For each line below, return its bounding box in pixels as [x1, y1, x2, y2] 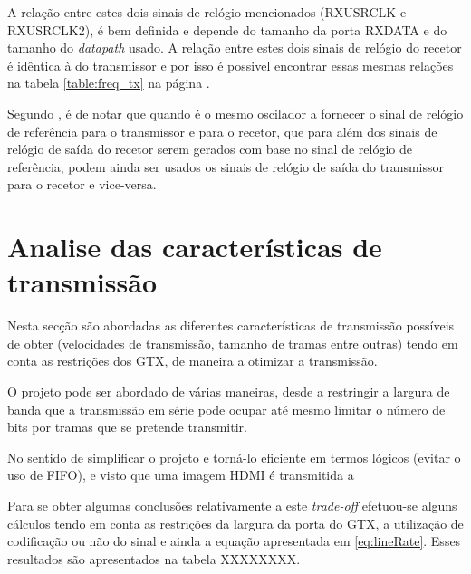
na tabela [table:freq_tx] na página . [7, 73, 210, 92]
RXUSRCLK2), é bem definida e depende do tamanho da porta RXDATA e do [7, 20, 447, 39]
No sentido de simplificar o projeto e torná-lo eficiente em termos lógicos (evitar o [7, 447, 461, 466]
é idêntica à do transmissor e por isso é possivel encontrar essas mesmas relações [7, 55, 454, 74]
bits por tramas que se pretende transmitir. [7, 417, 247, 436]
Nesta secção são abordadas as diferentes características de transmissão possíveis [7, 316, 455, 335]
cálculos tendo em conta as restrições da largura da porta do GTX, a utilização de [7, 513, 464, 532]
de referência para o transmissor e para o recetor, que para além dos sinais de [7, 121, 437, 140]
